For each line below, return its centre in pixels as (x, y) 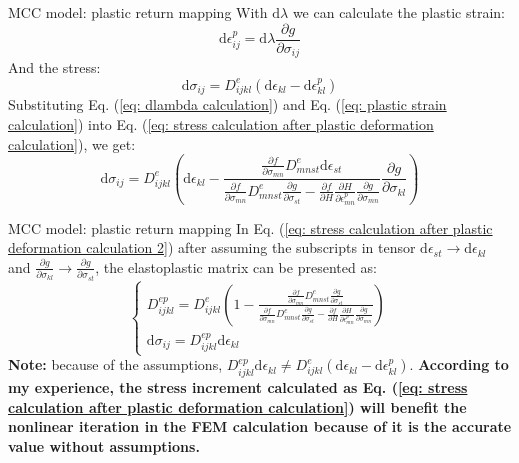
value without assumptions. (104, 445)
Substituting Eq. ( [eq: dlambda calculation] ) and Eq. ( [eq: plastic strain (227, 104)
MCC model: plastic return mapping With (138, 12)
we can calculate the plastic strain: (398, 12)
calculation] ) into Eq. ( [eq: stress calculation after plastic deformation (221, 124)
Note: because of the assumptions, (115, 364)
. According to (459, 364)
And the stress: (54, 67)
